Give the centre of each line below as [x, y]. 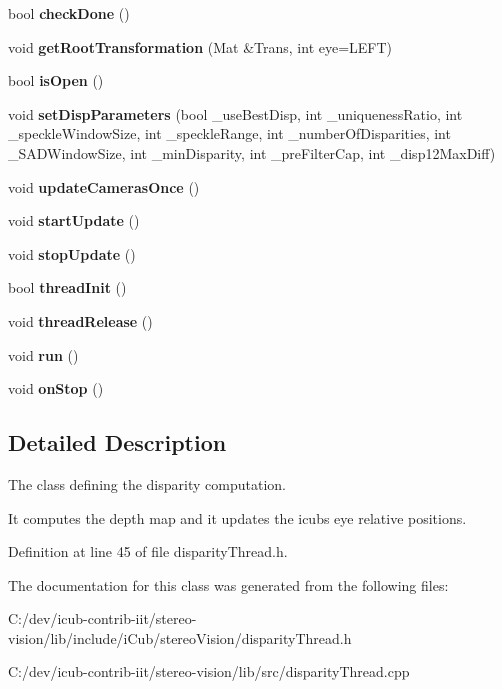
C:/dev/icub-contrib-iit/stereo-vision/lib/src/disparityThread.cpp [209, 671]
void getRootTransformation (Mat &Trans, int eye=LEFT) [200, 46]
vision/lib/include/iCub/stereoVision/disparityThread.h [180, 637]
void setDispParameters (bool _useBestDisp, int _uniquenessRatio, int [235, 113]
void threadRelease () [80, 320]
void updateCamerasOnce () [104, 186]
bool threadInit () [67, 287]
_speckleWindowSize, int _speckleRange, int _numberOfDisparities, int [229, 133]
